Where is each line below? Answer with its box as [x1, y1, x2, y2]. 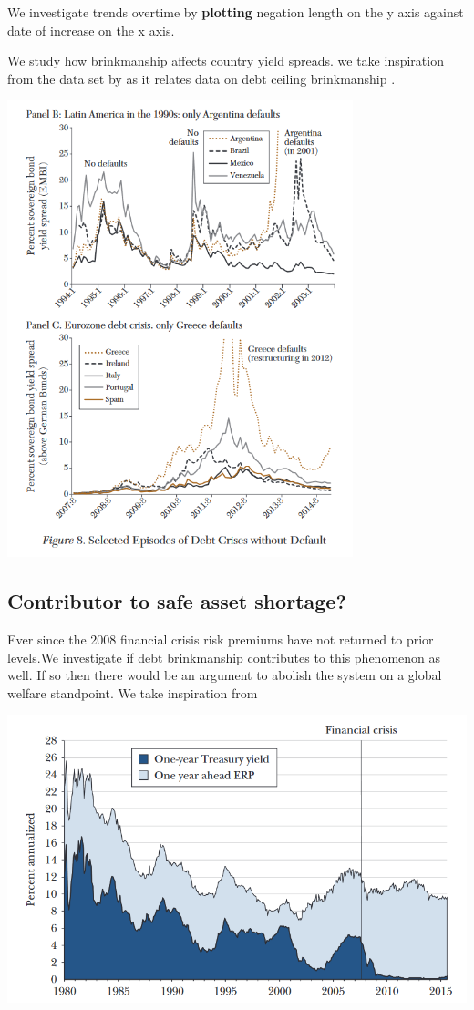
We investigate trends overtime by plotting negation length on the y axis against [7, 3, 464, 21]
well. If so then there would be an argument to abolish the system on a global [7, 665, 442, 685]
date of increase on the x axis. [7, 20, 175, 39]
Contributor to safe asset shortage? [7, 587, 346, 615]
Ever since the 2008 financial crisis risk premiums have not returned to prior [7, 630, 434, 649]
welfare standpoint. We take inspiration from [7, 683, 258, 702]
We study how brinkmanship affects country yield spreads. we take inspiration [7, 51, 444, 70]
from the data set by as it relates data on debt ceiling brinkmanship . [7, 68, 396, 88]
